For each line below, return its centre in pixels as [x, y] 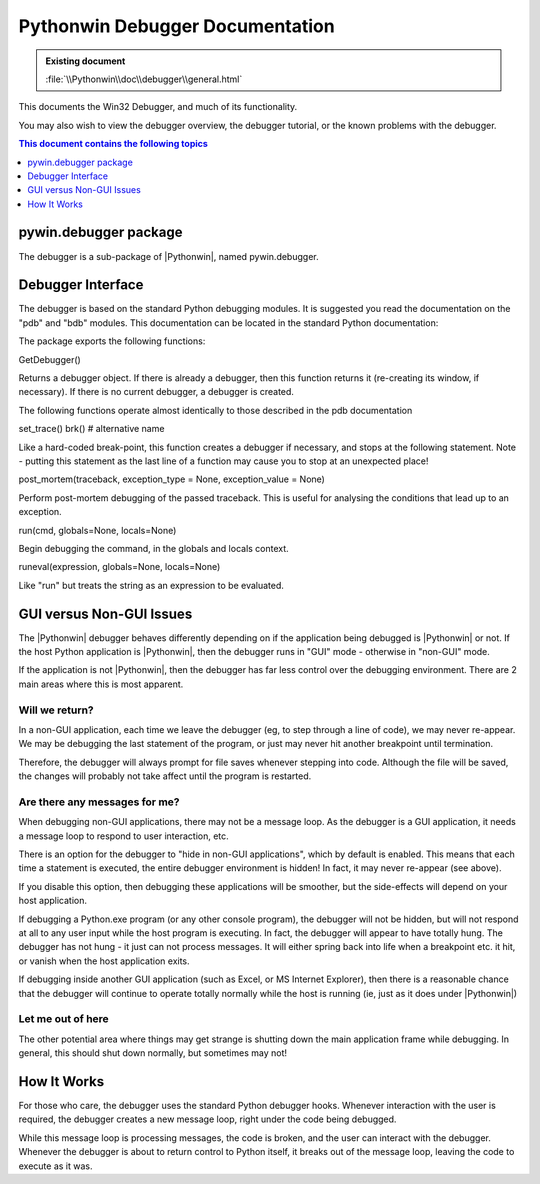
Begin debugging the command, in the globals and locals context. [153, 548]
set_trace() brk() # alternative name [91, 429]
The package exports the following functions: [112, 341]
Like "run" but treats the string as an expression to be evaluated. [151, 585]
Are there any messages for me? [99, 802]
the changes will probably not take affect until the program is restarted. [165, 776]
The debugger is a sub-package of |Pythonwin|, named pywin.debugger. [168, 256]
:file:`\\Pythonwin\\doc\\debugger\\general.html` [144, 79]
